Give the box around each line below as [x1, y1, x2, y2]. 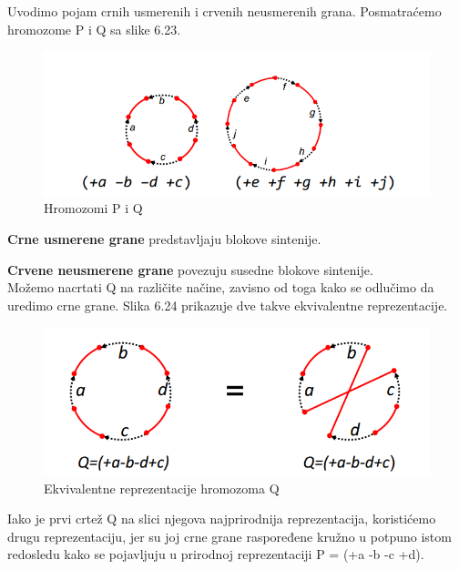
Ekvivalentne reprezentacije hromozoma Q [44, 478, 280, 497]
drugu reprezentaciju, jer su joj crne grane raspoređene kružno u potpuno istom [7, 526, 452, 545]
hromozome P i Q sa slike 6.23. [7, 19, 181, 38]
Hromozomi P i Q [44, 198, 143, 218]
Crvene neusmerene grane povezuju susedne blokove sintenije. [7, 260, 373, 279]
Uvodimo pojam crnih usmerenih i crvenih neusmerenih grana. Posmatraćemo [7, 2, 442, 20]
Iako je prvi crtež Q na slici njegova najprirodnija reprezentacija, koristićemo [7, 509, 436, 528]
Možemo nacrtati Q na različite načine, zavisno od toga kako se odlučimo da [7, 278, 434, 297]
